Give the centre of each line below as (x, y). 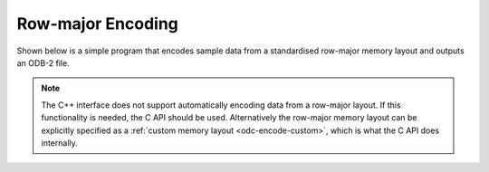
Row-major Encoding (97, 24)
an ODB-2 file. (43, 62)
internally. (60, 143)
